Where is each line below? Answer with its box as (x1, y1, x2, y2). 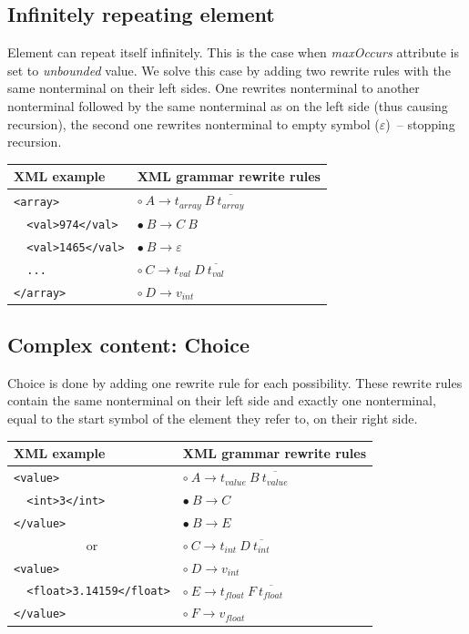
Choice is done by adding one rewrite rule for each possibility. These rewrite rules (7, 373, 463, 392)
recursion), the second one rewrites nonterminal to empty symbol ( (7, 114, 380, 133)
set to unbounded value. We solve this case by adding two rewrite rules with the (7, 60, 451, 79)
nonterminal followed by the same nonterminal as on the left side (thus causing (7, 96, 448, 115)
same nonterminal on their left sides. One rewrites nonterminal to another (7, 78, 420, 97)
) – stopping (385, 114, 455, 133)
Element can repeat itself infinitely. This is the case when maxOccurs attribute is (7, 43, 459, 62)
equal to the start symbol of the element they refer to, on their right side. (7, 409, 418, 428)
